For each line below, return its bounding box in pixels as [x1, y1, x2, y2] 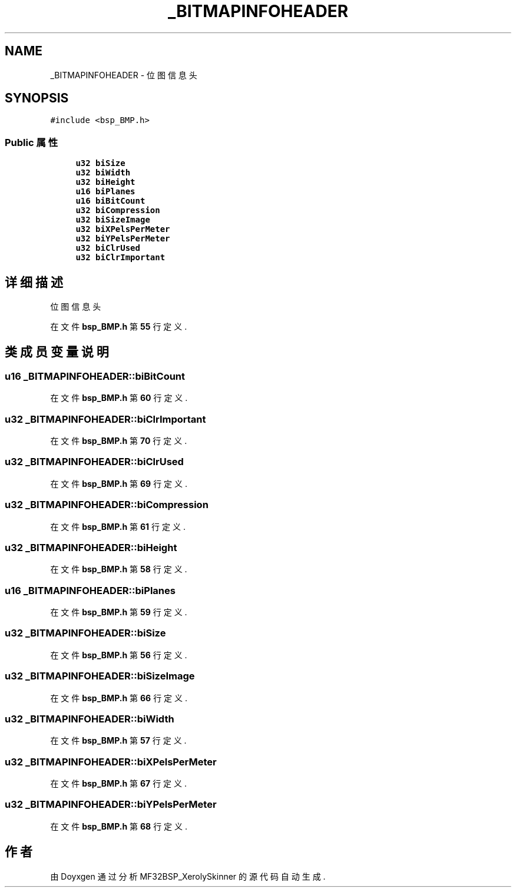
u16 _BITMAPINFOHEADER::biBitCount [5, 370, 186, 382]
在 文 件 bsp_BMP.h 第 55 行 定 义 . [50, 321, 187, 332]
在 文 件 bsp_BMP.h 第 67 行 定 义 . [50, 778, 187, 788]
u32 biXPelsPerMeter [75, 224, 170, 234]
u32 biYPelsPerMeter [75, 234, 170, 244]
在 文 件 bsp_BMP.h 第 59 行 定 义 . [50, 607, 187, 617]
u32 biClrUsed [75, 243, 140, 253]
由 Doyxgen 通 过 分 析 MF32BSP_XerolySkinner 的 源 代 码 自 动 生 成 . [50, 871, 326, 881]
